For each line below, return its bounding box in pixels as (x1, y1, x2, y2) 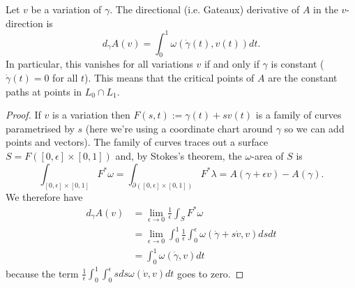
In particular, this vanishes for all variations (6, 56, 193, 71)
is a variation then (52, 107, 130, 122)
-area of (251, 149, 284, 163)
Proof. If (6, 107, 41, 122)
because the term (6, 266, 79, 280)
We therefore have (6, 189, 83, 204)
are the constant (268, 70, 338, 85)
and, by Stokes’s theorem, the (115, 149, 242, 163)
